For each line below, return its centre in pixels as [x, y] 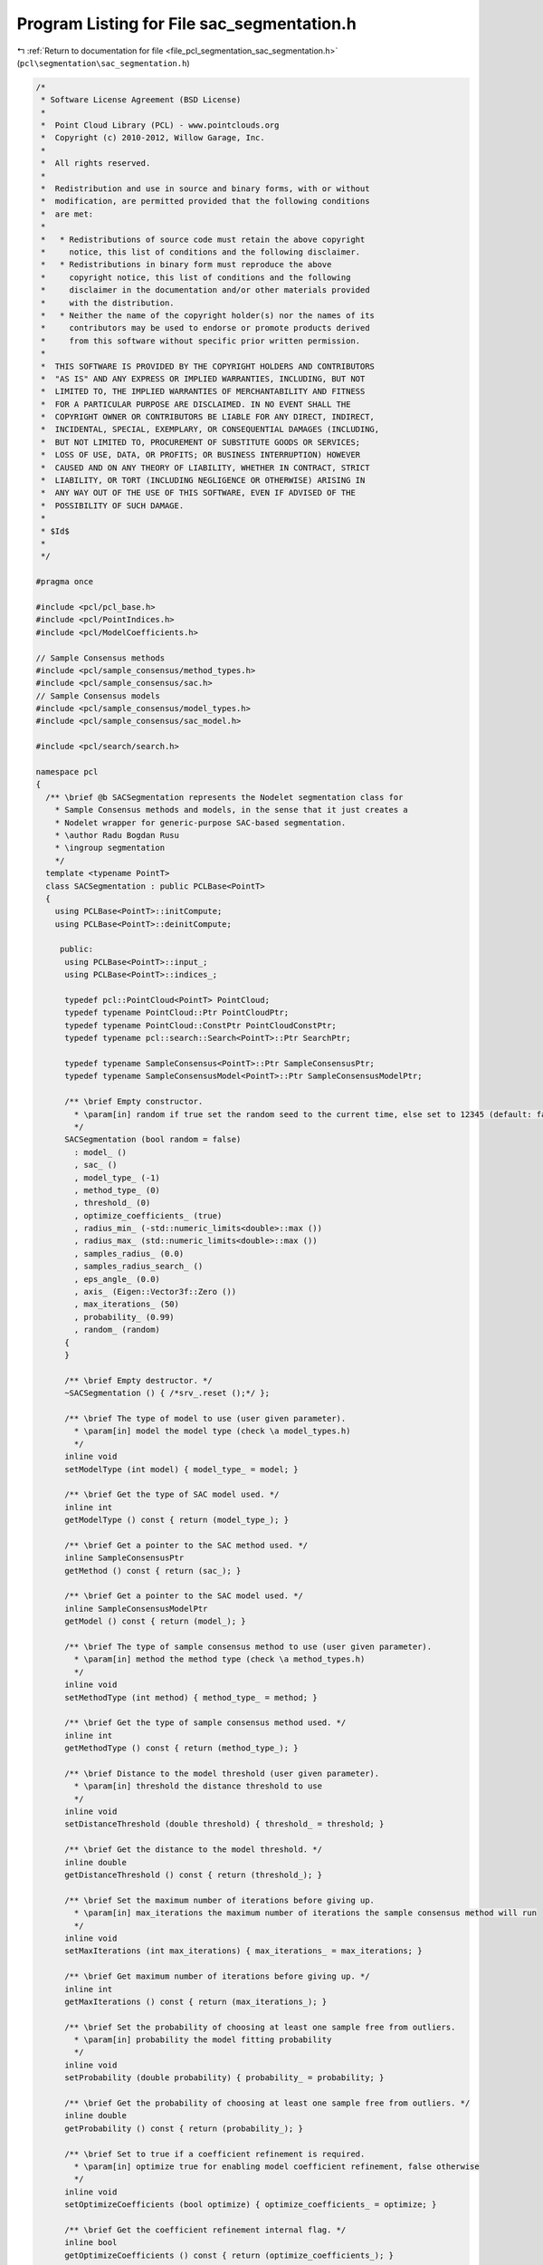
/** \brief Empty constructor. [134, 1102]
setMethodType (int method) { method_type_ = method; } [191, 1697]
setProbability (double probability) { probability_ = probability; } [224, 2078]
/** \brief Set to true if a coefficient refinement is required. [215, 2154]
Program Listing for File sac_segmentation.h [186, 24]
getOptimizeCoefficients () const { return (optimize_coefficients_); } [229, 2255]
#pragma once [65, 582]
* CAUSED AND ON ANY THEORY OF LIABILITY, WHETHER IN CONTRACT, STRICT [205, 467]
